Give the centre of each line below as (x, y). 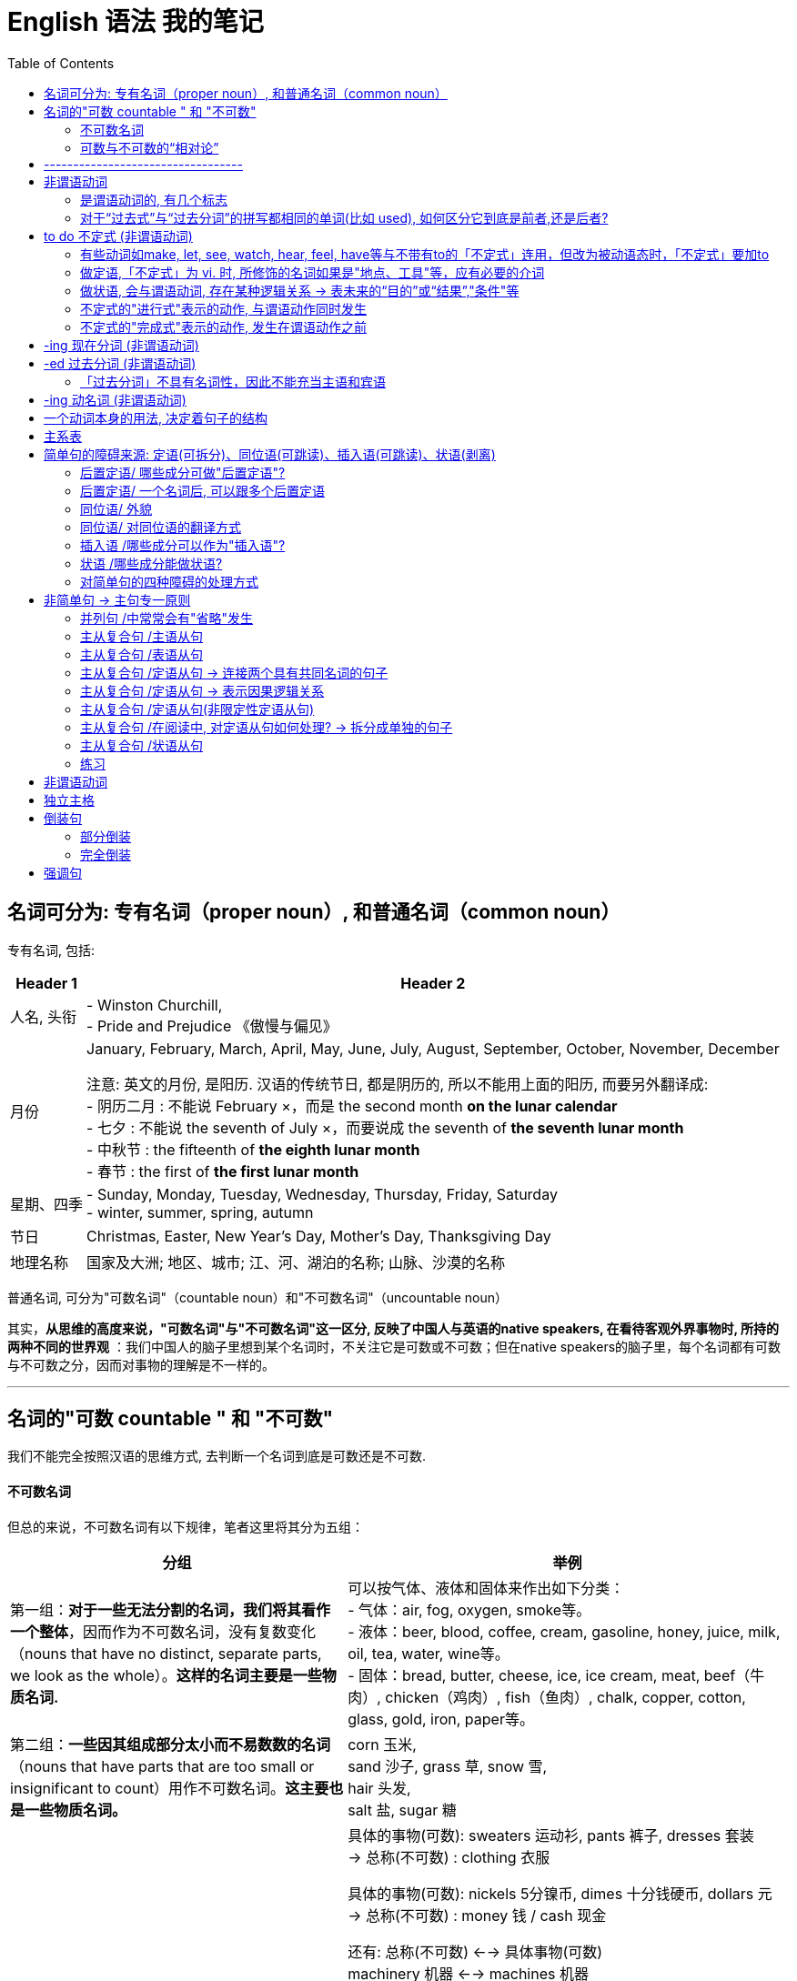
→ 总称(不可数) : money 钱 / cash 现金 (477, 1915)
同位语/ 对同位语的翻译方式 (161, 527)
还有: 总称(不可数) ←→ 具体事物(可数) (475, 1951)
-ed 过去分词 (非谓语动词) (120, 363)
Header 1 (46, 983)
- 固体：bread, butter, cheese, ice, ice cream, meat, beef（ (549, 1675)
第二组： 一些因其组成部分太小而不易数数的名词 (171, 1744)
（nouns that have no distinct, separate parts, (166, 1653)
